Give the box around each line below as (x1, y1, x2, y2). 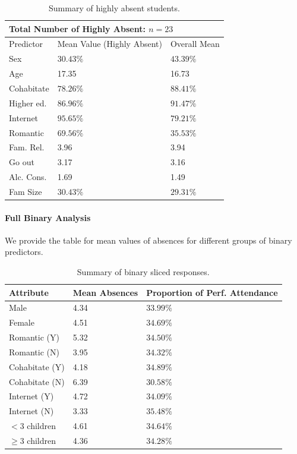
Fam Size (9, 185, 42, 197)
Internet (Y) (9, 390, 54, 402)
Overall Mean (170, 37, 220, 50)
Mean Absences (72, 286, 138, 298)
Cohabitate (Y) (9, 360, 65, 373)
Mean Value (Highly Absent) (57, 37, 162, 50)
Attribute (9, 286, 49, 298)
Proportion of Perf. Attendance (146, 286, 278, 298)
